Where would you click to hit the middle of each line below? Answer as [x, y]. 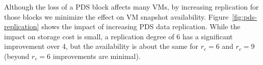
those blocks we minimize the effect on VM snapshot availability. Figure [116, 16]
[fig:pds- [245, 16]
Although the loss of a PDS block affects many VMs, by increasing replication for [131, 7]
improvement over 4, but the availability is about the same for [101, 46]
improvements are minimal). [97, 56]
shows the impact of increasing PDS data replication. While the [141, 26]
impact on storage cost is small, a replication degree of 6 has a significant [119, 36]
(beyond [17, 56]
